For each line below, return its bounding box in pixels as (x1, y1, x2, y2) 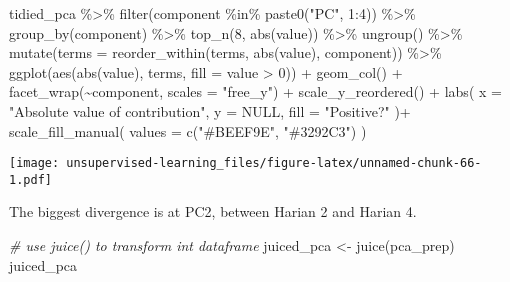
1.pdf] (9, 172, 52, 187)
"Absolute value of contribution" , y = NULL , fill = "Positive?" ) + (9, 100, 411, 121)
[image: (9, 156, 60, 171)
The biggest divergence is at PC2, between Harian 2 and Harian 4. (9, 201, 417, 222)
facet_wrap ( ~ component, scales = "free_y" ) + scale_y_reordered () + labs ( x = (9, 81, 502, 102)
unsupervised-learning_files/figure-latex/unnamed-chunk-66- (66, 156, 482, 171)
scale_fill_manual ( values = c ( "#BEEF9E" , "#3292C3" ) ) (9, 120, 367, 141)
